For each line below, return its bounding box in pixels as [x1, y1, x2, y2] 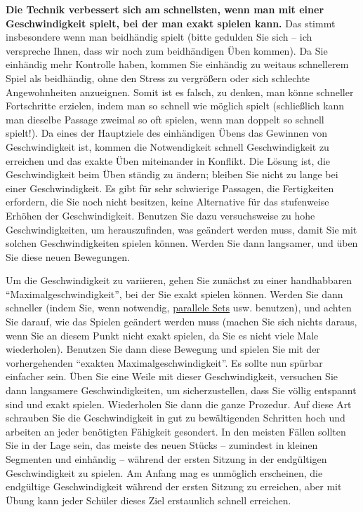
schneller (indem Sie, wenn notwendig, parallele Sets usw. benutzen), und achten [6, 300, 352, 315]
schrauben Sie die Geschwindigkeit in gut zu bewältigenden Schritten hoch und [6, 410, 345, 425]
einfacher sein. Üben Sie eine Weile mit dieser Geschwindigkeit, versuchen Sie [6, 369, 338, 384]
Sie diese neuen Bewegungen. [6, 249, 130, 264]
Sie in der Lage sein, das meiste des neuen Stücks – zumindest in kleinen [6, 438, 318, 452]
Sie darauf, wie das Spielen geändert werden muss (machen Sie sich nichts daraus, [6, 314, 357, 329]
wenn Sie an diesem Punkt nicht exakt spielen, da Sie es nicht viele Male [6, 328, 319, 342]
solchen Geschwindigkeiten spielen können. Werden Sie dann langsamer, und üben [6, 236, 358, 250]
